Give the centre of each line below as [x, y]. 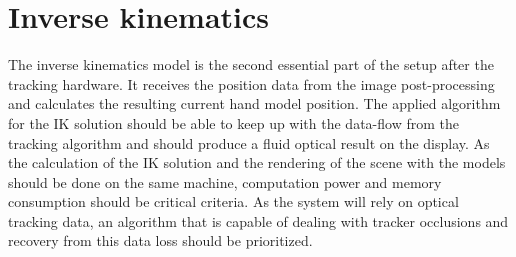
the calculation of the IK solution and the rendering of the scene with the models [257, 162]
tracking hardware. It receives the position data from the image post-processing [251, 83]
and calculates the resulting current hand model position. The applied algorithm [254, 103]
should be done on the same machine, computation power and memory [225, 181]
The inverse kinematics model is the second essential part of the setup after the [251, 64]
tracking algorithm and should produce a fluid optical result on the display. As [249, 142]
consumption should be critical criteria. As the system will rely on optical [233, 201]
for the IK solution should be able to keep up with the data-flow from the [233, 122]
